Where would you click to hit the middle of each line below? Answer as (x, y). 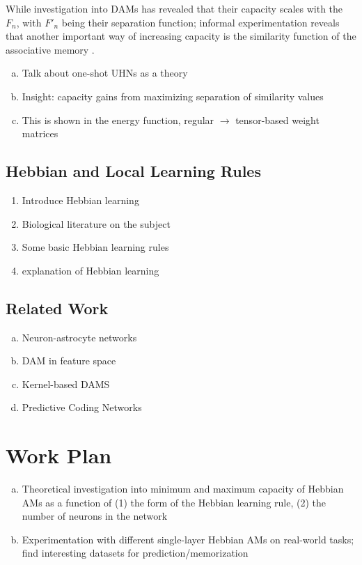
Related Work (57, 308)
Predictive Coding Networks (82, 407)
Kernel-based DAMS (66, 384)
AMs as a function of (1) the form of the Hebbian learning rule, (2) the (174, 502)
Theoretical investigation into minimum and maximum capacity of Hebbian (183, 489)
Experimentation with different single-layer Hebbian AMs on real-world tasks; (188, 539)
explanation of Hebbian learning (90, 270)
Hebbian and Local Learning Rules (133, 171)
